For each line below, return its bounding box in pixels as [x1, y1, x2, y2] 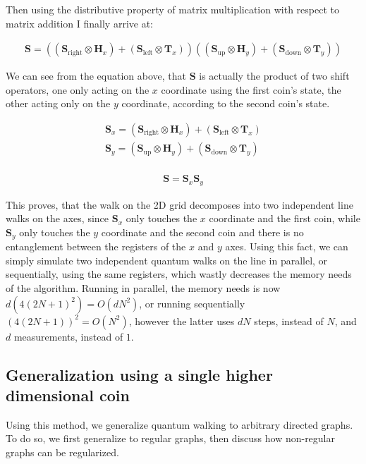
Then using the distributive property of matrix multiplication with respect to [6, 2, 339, 16]
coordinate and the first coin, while [209, 211, 360, 226]
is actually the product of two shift [199, 68, 350, 83]
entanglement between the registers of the [6, 239, 186, 254]
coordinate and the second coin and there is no [101, 224, 304, 239]
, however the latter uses [128, 313, 235, 328]
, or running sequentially [139, 295, 245, 310]
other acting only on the [6, 96, 111, 111]
